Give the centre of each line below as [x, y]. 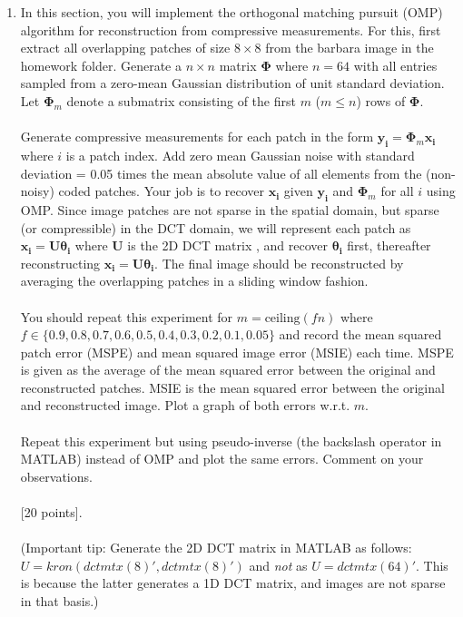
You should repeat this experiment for [127, 316]
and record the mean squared [360, 334]
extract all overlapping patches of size [125, 48]
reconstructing [60, 263]
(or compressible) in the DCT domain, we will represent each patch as [216, 227]
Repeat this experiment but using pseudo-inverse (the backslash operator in [231, 441]
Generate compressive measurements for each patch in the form [197, 137]
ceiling [282, 318]
